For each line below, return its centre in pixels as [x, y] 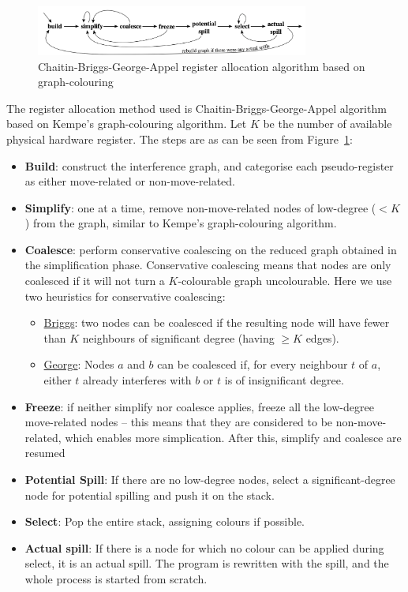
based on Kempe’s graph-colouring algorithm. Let [127, 124]
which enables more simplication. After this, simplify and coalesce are [233, 437]
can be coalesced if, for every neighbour [253, 364]
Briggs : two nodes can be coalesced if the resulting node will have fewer [217, 322]
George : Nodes [79, 364]
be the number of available [328, 124]
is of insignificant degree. [284, 380]
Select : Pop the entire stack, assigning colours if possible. [165, 521]
